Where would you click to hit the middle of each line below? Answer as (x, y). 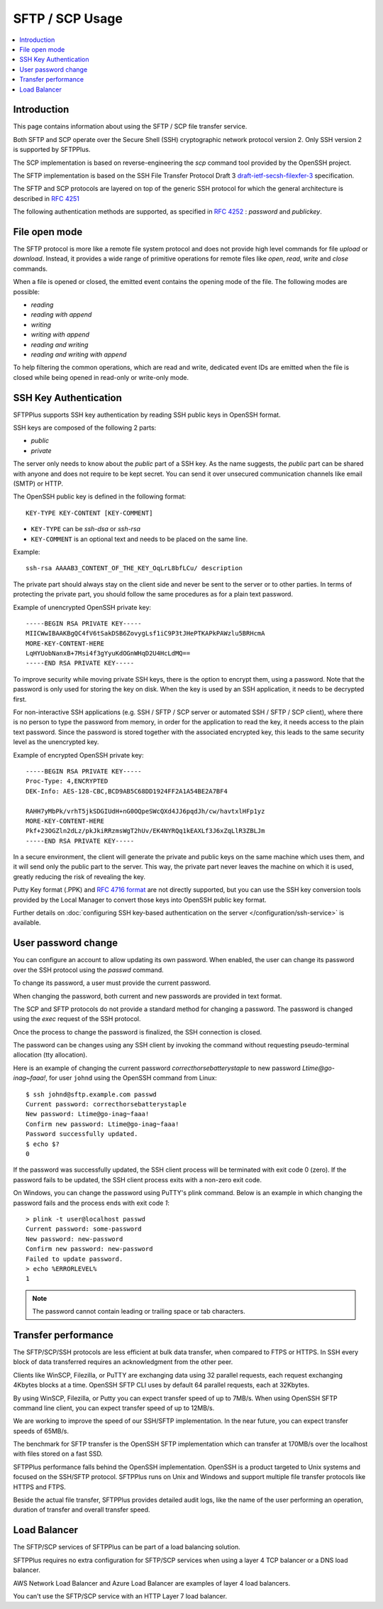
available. (27, 922)
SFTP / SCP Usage (68, 18)
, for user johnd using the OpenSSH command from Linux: (131, 1078)
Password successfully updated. (82, 1134)
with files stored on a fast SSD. (58, 1454)
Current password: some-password (84, 1229)
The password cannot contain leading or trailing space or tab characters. (139, 1311)
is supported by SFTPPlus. (52, 150)
